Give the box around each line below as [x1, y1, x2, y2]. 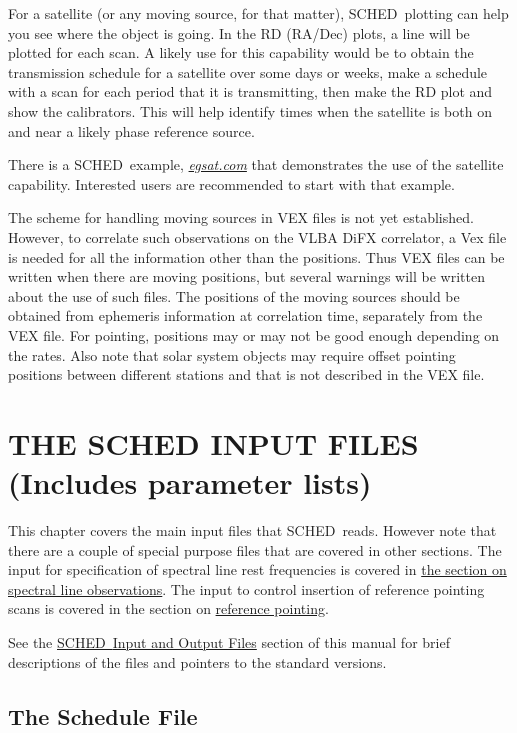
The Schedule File [8, 700, 198, 731]
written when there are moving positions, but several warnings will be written [8, 266, 485, 287]
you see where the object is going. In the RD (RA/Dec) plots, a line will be [8, 22, 470, 43]
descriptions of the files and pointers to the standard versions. [8, 651, 387, 672]
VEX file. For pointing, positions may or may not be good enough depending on [8, 324, 500, 345]
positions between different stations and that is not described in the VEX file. [8, 364, 485, 385]
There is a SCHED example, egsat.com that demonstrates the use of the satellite [8, 154, 504, 175]
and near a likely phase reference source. [8, 120, 255, 141]
